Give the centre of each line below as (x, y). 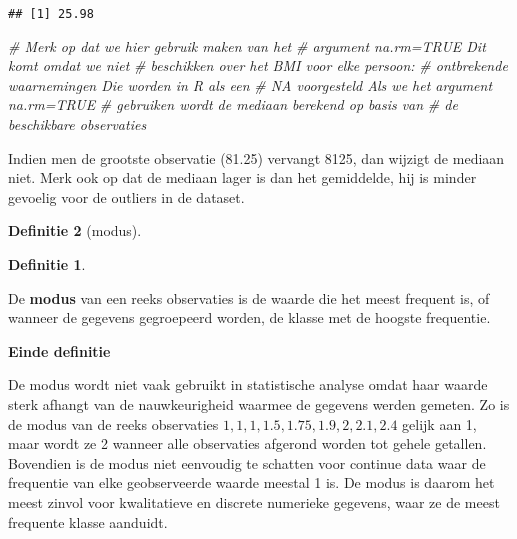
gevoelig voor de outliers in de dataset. (126, 196)
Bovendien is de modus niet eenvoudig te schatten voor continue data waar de (247, 462)
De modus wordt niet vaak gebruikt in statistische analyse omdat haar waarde (248, 384)
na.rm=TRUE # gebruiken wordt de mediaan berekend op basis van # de (233, 104)
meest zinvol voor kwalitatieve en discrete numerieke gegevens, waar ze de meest (254, 501)
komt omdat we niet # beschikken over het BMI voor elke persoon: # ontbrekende (258, 65)
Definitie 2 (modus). (75, 230)
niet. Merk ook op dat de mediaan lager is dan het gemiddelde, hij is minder (242, 177)
